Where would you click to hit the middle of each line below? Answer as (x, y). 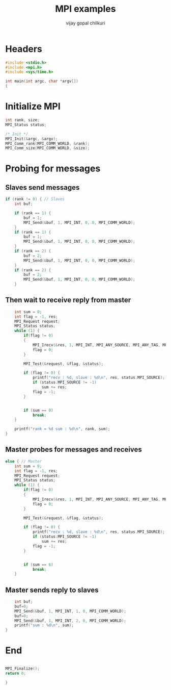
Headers (24, 49)
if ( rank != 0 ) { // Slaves (35, 199)
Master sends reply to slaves (52, 590)
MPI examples (85, 9)
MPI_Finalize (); (22, 669)
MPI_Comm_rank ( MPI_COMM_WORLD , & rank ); (48, 143)
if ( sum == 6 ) (38, 565)
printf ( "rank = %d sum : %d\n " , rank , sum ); (62, 429)
